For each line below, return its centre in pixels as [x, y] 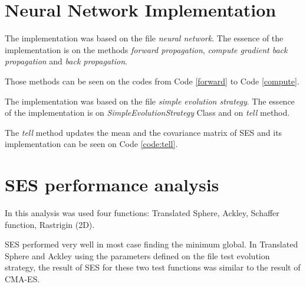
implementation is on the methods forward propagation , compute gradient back [146, 49]
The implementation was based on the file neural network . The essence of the [144, 38]
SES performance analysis [112, 185]
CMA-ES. [22, 278]
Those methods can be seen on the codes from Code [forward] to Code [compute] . [152, 81]
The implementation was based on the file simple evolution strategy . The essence [150, 101]
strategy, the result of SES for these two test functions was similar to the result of [153, 267]
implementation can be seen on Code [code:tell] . [91, 144]
